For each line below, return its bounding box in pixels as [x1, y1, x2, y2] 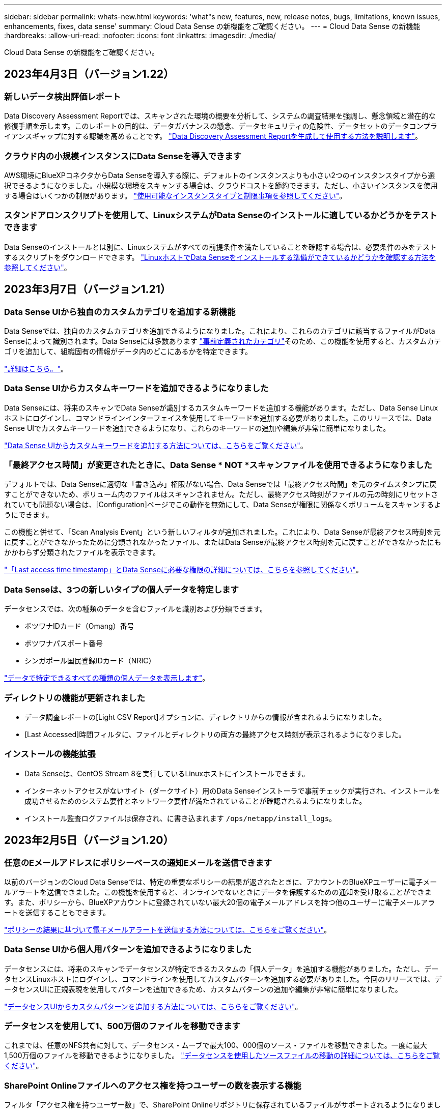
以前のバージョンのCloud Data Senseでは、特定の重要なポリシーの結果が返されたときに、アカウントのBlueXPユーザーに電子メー [4, 877, 437, 886]
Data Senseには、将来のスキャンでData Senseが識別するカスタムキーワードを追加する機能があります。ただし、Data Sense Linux [4, 403, 438, 412]
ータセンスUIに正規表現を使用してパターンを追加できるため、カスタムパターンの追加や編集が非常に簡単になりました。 [4, 984, 402, 993]
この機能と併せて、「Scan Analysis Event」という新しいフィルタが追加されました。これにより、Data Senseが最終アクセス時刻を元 [4, 528, 441, 537]
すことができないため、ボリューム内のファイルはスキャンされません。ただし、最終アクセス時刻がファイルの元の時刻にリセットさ [4, 490, 438, 499]
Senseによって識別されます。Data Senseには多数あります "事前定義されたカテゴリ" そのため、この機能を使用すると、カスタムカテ [4, 336, 441, 345]
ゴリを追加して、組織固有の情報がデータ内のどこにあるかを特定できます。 [4, 346, 253, 356]
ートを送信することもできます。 [4, 908, 110, 917]
